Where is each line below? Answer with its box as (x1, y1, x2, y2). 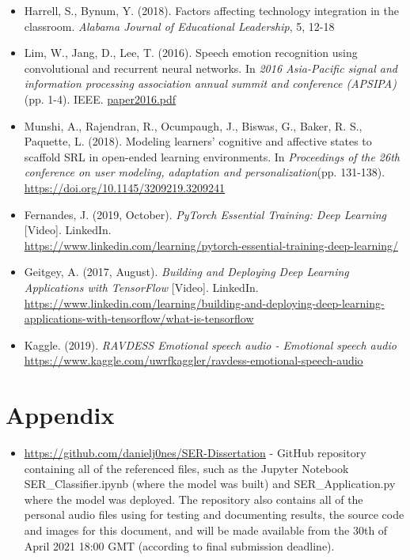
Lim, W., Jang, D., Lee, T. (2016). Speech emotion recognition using (24, 44, 358, 61)
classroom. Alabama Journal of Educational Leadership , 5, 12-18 (24, 17, 335, 34)
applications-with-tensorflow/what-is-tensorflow (24, 310, 254, 327)
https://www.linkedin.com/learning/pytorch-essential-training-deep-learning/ (24, 236, 398, 253)
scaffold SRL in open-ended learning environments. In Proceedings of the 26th (24, 148, 400, 165)
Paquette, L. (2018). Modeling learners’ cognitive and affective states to (24, 133, 372, 149)
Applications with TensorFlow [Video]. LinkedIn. (24, 278, 259, 295)
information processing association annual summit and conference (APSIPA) (24, 75, 397, 92)
